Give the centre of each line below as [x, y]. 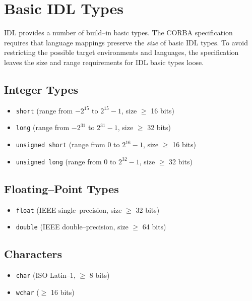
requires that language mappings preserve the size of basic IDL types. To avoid [126, 42]
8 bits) [100, 275]
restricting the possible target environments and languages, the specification [121, 52]
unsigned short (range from [60, 144]
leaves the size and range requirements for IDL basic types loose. [104, 62]
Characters [33, 254]
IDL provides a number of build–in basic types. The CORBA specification [118, 33]
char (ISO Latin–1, [46, 275]
